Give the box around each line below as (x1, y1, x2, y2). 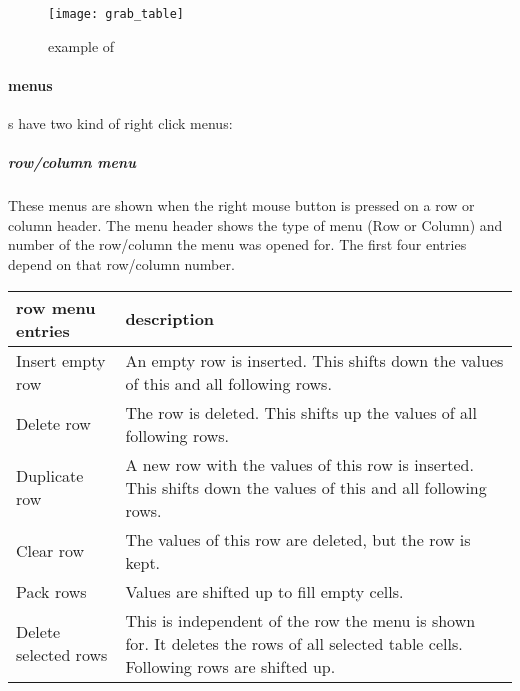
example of (48, 35, 115, 56)
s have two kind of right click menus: (8, 113, 233, 134)
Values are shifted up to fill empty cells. (125, 579, 404, 603)
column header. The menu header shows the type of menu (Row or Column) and (8, 214, 503, 235)
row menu (16, 295, 96, 319)
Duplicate (16, 464, 84, 488)
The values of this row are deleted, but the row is (125, 527, 471, 551)
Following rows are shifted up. (125, 654, 336, 678)
